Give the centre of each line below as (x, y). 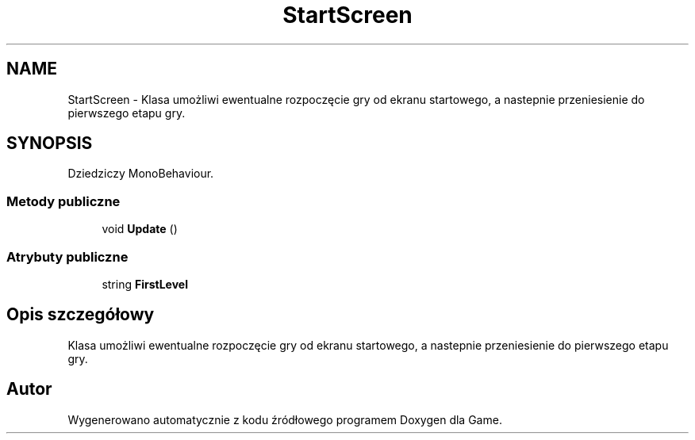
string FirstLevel (145, 284)
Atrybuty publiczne (67, 256)
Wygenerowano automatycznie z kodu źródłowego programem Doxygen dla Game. (285, 419)
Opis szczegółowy (81, 315)
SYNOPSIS (50, 143)
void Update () (140, 229)
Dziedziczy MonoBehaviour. (141, 174)
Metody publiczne (63, 201)
